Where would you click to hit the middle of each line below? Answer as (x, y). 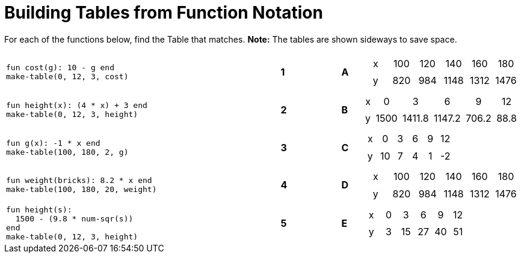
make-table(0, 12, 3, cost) (67, 77)
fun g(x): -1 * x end (53, 143)
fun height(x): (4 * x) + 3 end (77, 105)
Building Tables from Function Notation (164, 13)
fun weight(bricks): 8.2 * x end (79, 181)
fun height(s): (39, 209)
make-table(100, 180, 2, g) (67, 152)
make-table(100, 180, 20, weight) (82, 190)
